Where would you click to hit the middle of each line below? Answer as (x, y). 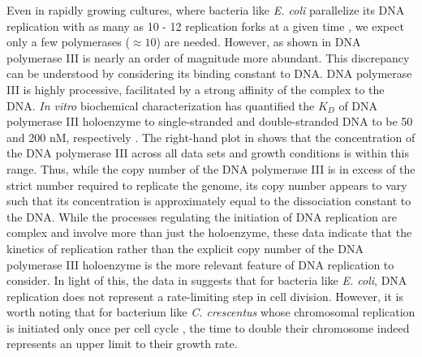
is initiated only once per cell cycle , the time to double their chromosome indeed (208, 327)
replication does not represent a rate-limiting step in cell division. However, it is (205, 296)
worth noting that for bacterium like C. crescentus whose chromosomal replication (211, 312)
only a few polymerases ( (68, 42)
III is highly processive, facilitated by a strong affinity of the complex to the (196, 89)
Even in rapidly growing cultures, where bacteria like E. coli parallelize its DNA (206, 10)
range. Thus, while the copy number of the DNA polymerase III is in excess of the (211, 168)
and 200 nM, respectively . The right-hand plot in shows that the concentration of (211, 137)
